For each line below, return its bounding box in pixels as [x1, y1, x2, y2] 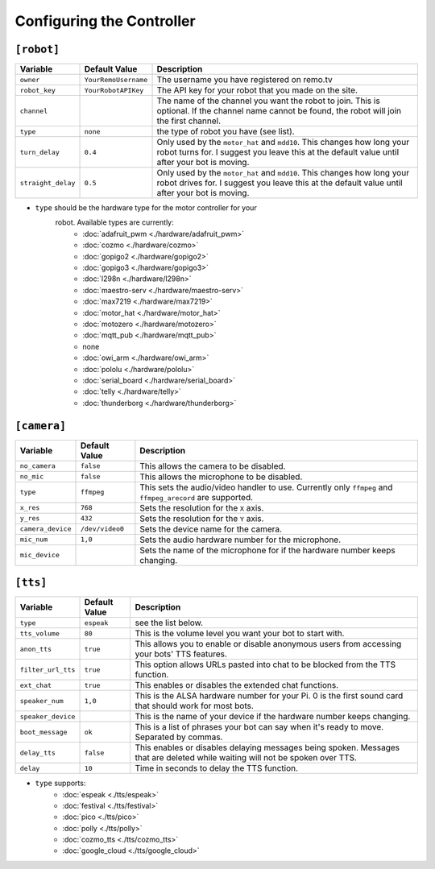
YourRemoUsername [84, 75, 148, 84]
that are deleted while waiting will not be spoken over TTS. [135, 752, 358, 763]
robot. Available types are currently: [55, 217, 174, 227]
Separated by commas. [135, 731, 223, 743]
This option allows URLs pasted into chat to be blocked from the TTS [135, 659, 396, 670]
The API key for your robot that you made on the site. [156, 85, 358, 96]
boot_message [19, 727, 68, 736]
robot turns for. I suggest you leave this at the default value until [156, 147, 399, 158]
